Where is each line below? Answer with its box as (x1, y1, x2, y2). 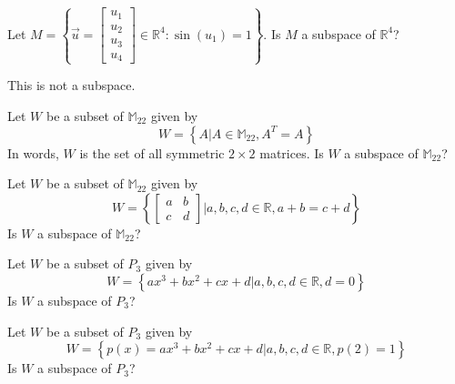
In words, (7, 143, 59, 162)
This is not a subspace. (7, 76, 136, 95)
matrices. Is (259, 143, 324, 162)
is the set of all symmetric (79, 143, 225, 162)
